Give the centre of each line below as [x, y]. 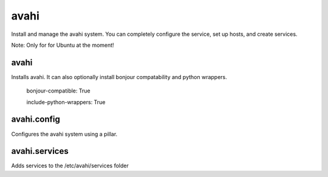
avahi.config [36, 120]
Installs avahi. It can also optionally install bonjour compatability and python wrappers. [119, 77]
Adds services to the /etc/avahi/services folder [70, 166]
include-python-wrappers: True [66, 102]
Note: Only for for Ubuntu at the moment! [63, 45]
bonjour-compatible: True [58, 91]
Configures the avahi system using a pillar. [64, 134]
